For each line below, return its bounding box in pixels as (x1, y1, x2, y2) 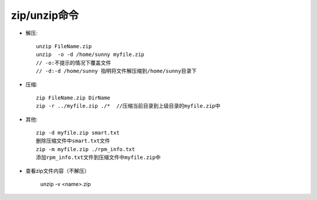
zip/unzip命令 (11, 9, 79, 22)
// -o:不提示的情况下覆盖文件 (36, 59, 112, 66)
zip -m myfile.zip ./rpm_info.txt (36, 146, 135, 152)
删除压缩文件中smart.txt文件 (36, 138, 110, 144)
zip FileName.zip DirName (36, 94, 111, 101)
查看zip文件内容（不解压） (25, 167, 90, 174)
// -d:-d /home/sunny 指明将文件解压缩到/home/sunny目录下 (36, 68, 197, 75)
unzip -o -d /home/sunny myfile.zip (36, 51, 145, 58)
